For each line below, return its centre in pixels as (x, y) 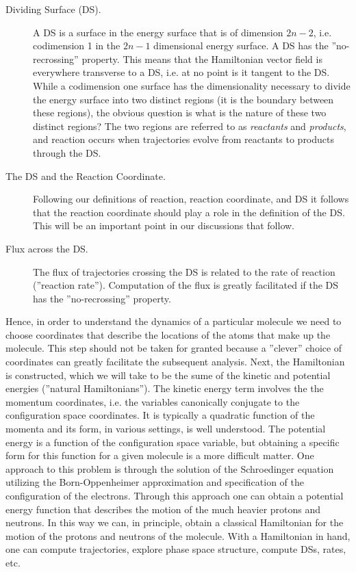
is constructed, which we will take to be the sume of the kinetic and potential (168, 375)
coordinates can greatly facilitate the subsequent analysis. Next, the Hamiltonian (175, 362)
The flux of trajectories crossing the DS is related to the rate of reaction (184, 271)
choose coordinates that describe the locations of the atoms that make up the (168, 334)
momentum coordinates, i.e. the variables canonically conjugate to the (153, 401)
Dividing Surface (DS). (53, 9)
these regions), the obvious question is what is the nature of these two (180, 113)
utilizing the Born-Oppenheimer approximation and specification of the (155, 482)
